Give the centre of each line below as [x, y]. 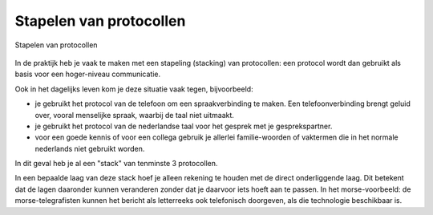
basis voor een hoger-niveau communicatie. [88, 74]
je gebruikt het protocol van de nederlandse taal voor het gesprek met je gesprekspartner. [184, 126]
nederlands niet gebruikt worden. [90, 148]
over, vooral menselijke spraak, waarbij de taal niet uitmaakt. [134, 115]
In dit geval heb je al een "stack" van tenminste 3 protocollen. [116, 164]
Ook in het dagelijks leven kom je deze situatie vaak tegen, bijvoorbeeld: [134, 89]
